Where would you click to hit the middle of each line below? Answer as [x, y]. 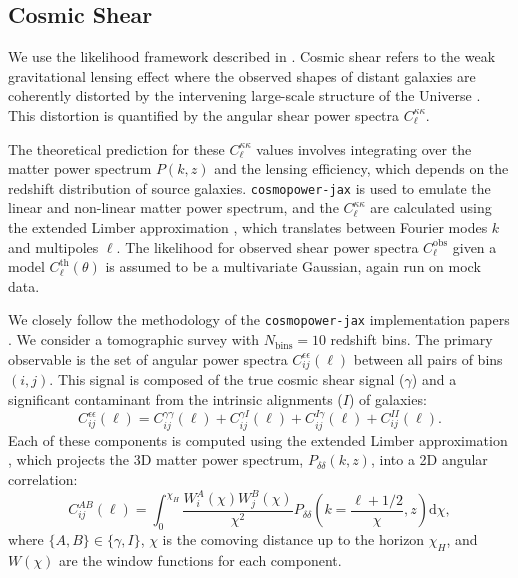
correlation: [43, 478]
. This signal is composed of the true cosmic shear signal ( [227, 379]
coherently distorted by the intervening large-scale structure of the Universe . [244, 95]
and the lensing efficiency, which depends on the [361, 168]
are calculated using [431, 207]
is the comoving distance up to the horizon [293, 539]
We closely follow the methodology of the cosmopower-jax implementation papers [259, 319]
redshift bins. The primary [411, 339]
